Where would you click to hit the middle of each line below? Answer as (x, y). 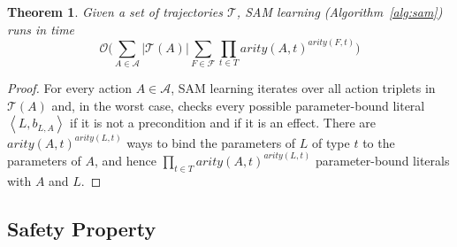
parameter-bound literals (382, 160)
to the (379, 142)
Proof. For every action (69, 88)
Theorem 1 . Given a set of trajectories (115, 12)
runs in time (41, 29)
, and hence (125, 160)
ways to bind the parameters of (211, 142)
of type (331, 142)
